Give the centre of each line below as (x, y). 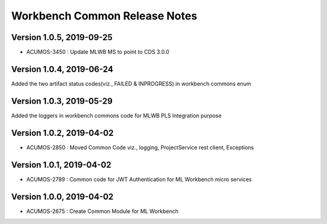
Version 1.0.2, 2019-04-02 (62, 133)
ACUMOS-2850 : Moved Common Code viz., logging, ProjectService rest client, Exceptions (140, 147)
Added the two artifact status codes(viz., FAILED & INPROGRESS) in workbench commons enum (131, 83)
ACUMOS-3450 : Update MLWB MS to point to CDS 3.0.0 (98, 52)
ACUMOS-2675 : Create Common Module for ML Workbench (102, 211)
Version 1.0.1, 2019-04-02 (61, 165)
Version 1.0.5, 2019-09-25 (62, 37)
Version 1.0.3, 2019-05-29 (62, 101)
